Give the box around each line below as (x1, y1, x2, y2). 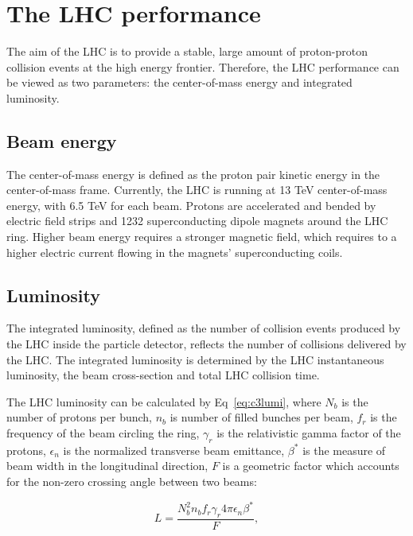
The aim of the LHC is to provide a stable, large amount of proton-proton (6, 43, 368, 60)
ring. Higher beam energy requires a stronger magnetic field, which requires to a (6, 228, 397, 245)
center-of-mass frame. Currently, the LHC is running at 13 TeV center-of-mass (6, 181, 388, 198)
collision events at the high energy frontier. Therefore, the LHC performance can (6, 58, 399, 75)
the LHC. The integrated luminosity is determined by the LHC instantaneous (6, 351, 384, 367)
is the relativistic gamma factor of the (216, 425, 401, 441)
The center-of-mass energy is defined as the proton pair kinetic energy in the (6, 165, 380, 182)
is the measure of (302, 441, 386, 458)
